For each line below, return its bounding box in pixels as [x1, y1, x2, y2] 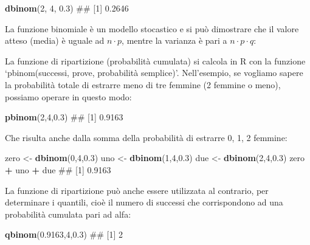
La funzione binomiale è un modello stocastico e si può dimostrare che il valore [5, 22, 299, 35]
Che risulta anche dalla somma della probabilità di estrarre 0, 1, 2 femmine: [5, 131, 288, 143]
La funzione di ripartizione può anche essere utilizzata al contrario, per [5, 184, 269, 196]
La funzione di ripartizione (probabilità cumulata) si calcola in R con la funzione [5, 54, 306, 67]
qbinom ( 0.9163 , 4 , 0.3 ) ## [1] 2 [5, 228, 123, 241]
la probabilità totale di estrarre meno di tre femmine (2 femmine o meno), [5, 78, 281, 91]
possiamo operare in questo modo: [5, 90, 132, 103]
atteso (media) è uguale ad [5, 34, 105, 47]
